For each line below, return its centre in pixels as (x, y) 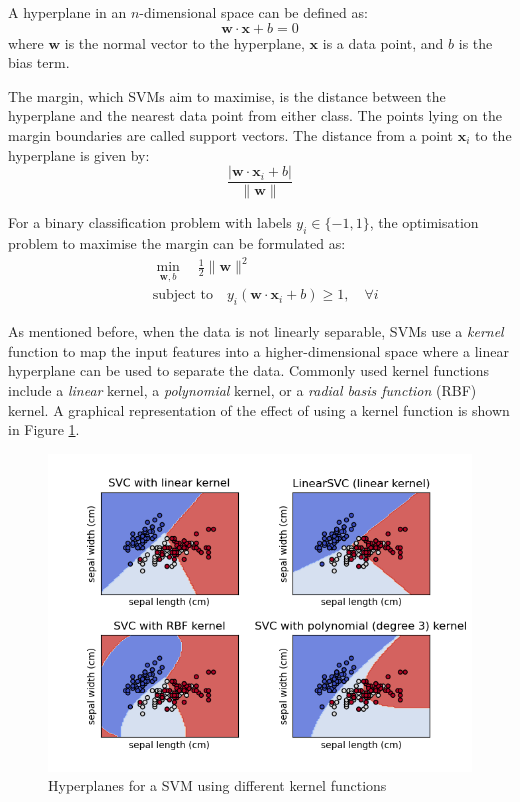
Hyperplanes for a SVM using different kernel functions (217, 785)
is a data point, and (383, 42)
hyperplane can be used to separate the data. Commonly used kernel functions (249, 370)
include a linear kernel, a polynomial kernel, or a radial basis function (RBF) (242, 389)
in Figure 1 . (44, 429)
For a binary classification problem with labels (150, 222)
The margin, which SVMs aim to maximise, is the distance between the (227, 95)
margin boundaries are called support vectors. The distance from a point (231, 134)
